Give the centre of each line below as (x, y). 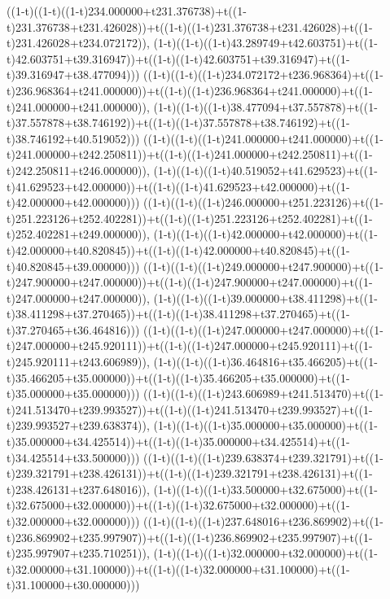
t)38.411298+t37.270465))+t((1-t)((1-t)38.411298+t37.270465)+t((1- (178, 314)
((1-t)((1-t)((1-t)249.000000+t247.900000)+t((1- (263, 266)
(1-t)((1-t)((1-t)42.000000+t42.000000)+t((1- (265, 234)
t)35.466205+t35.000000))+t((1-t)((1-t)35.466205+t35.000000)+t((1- (178, 377)
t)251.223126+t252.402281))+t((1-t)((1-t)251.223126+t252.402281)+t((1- (190, 218)
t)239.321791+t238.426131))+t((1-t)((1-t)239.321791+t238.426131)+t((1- (190, 473)
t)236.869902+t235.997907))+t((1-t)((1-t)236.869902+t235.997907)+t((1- (190, 537)
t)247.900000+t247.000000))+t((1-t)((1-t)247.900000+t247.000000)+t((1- (190, 282)
